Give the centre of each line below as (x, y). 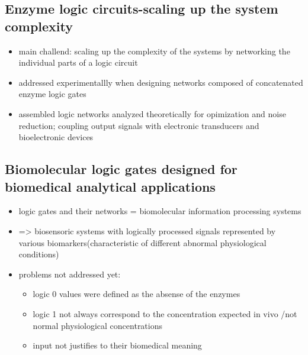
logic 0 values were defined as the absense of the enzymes (137, 294)
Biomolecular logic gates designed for (121, 169)
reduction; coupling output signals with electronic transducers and (139, 125)
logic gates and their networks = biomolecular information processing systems (160, 211)
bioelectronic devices (56, 137)
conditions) (39, 254)
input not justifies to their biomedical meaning (117, 345)
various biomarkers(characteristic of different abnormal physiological (142, 242)
